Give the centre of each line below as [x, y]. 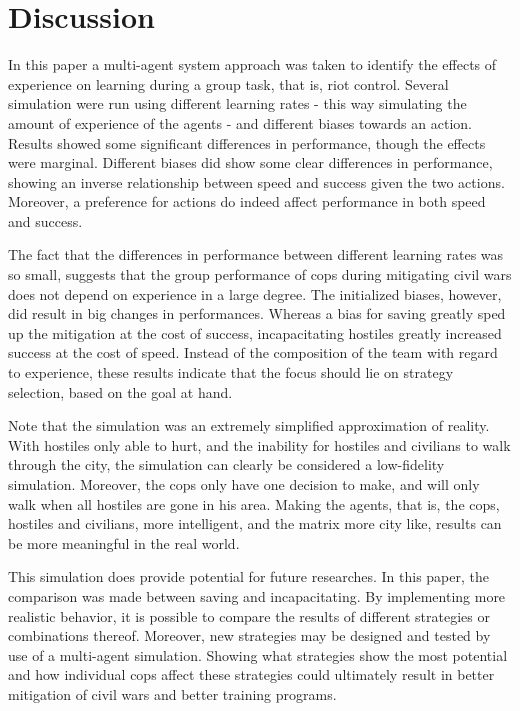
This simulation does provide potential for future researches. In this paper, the [248, 576]
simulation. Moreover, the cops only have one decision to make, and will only [244, 484]
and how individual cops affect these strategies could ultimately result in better [251, 674]
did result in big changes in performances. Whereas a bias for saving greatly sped [257, 313]
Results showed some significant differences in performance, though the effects [247, 142]
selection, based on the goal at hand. [120, 391]
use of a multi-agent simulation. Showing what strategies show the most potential [258, 654]
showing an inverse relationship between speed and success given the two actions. [256, 181]
